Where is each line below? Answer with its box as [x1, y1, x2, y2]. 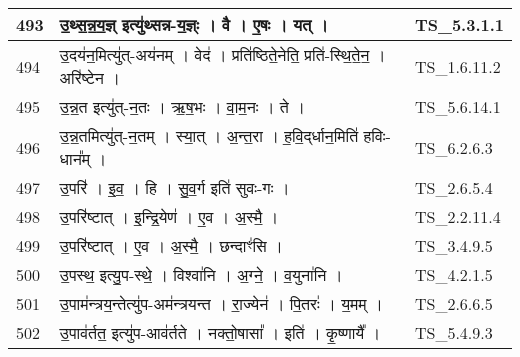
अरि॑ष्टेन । [59, 66, 120, 89]
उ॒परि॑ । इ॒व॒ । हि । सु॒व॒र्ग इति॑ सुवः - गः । [59, 176, 290, 199]
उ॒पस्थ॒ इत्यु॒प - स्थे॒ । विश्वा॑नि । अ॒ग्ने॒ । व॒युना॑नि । [59, 263, 343, 286]
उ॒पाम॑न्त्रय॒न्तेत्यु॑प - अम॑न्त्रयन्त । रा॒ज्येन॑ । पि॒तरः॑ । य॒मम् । [59, 292, 383, 315]
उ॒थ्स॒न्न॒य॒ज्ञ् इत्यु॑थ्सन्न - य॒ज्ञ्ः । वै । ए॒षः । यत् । [59, 13, 329, 36]
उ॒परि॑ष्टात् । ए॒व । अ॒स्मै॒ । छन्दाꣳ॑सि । [59, 234, 283, 257]
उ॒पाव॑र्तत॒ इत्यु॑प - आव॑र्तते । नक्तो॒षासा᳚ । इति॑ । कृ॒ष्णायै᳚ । [59, 321, 381, 344]
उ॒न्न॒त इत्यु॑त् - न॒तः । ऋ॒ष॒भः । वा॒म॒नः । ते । [59, 95, 306, 118]
